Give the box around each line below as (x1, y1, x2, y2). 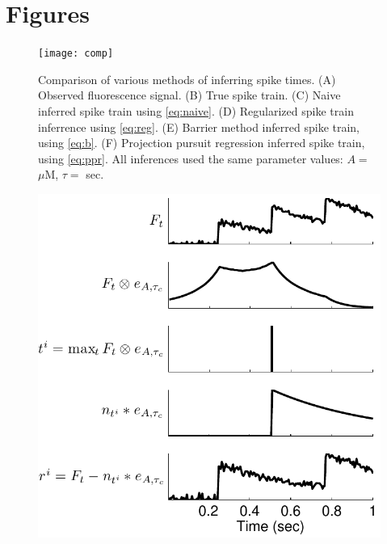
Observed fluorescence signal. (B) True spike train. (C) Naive (38, 86, 341, 103)
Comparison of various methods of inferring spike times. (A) (38, 70, 336, 87)
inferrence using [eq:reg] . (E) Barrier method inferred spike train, (38, 118, 360, 135)
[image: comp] (38, 48, 114, 60)
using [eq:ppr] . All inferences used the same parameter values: (38, 150, 343, 167)
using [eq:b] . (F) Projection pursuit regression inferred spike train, (38, 134, 365, 151)
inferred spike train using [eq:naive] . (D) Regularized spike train (38, 102, 354, 119)
